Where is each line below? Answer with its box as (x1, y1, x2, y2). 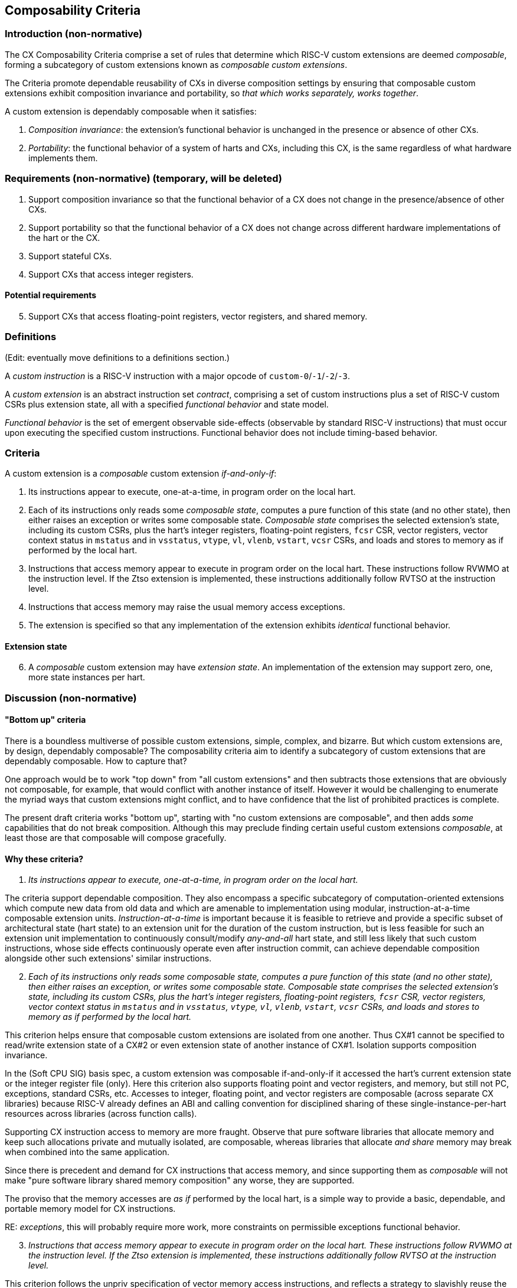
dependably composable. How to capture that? (5, 756, 187, 767)
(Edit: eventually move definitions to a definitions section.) (5, 352, 230, 363)
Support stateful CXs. (28, 250, 112, 261)
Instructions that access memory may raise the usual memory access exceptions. (28, 602, 345, 612)
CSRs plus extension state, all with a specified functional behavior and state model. (5, 399, 329, 409)
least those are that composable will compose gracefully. (5, 833, 227, 843)
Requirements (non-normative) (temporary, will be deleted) (5, 172, 282, 185)
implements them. (28, 152, 98, 163)
